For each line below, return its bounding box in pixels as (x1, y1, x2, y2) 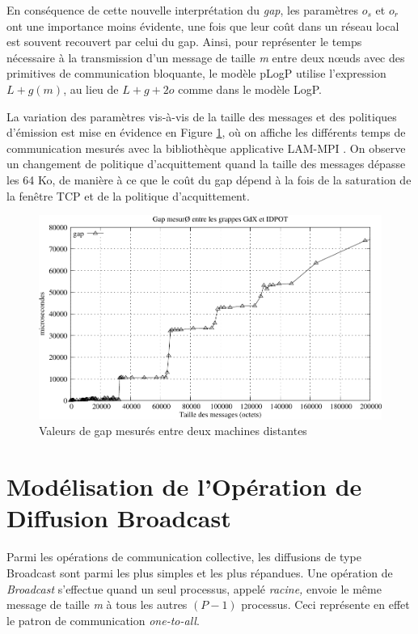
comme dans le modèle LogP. (178, 80, 322, 97)
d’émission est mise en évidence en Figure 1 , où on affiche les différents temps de (6, 124, 406, 141)
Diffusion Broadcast (6, 501, 231, 535)
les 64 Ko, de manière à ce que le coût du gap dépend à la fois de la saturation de (6, 171, 412, 188)
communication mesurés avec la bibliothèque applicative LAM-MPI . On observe (6, 139, 406, 156)
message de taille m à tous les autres (6, 596, 188, 613)
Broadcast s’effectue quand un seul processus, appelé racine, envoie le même (6, 580, 382, 597)
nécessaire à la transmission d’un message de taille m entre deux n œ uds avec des (6, 49, 405, 66)
